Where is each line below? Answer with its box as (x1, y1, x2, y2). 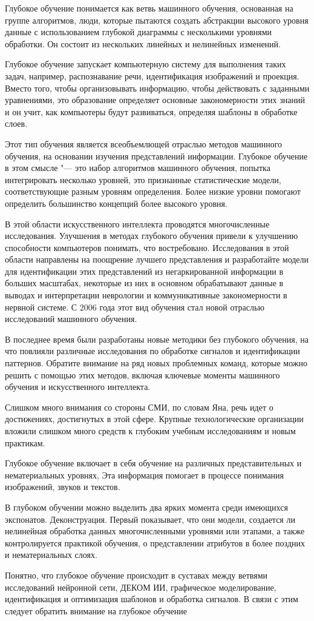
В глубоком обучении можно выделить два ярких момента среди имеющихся (5, 500, 288, 513)
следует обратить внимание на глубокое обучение (5, 604, 187, 617)
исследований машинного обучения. (5, 312, 137, 325)
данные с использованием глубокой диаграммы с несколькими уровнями (5, 25, 272, 38)
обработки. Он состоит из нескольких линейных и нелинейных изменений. (5, 37, 281, 50)
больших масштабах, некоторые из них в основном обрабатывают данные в (5, 277, 284, 289)
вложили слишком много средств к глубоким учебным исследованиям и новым (5, 425, 296, 437)
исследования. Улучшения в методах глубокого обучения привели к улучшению (5, 229, 298, 242)
